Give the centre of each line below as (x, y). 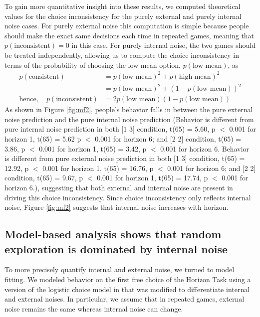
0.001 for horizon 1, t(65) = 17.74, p (152, 178)
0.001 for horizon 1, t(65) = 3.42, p (93, 148)
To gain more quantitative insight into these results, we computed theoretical (123, 6)
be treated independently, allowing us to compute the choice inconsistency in (122, 55)
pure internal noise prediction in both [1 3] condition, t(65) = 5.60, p (110, 129)
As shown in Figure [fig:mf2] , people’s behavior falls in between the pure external (129, 109)
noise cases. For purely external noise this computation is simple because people (127, 26)
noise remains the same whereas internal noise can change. (94, 308)
